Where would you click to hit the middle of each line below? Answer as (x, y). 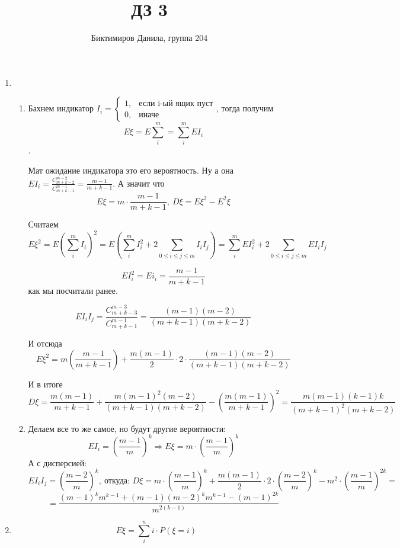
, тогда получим (245, 108)
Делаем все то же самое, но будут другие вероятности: (127, 428)
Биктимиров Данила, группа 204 (149, 38)
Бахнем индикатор (61, 108)
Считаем (43, 224)
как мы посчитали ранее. (73, 290)
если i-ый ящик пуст (176, 103)
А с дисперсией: (57, 462)
